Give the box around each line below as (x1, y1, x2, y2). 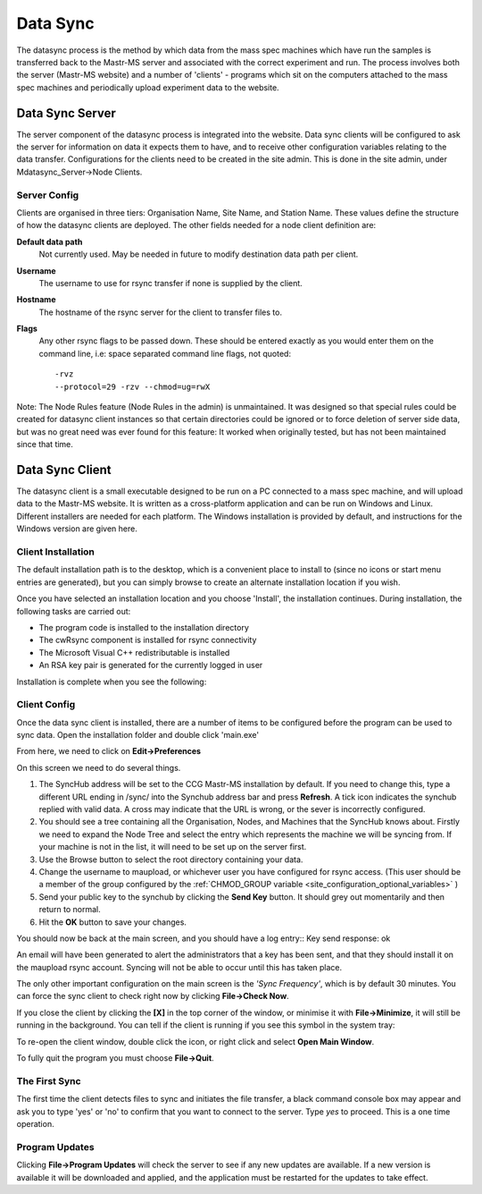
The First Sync (16, 1074, 81, 1087)
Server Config (16, 189, 79, 201)
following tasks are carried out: (16, 605, 131, 616)
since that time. (16, 439, 73, 450)
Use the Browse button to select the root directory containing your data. (38, 854, 303, 865)
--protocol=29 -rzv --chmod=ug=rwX (54, 381, 211, 392)
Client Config (16, 699, 76, 711)
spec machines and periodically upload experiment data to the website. (16, 81, 280, 93)
